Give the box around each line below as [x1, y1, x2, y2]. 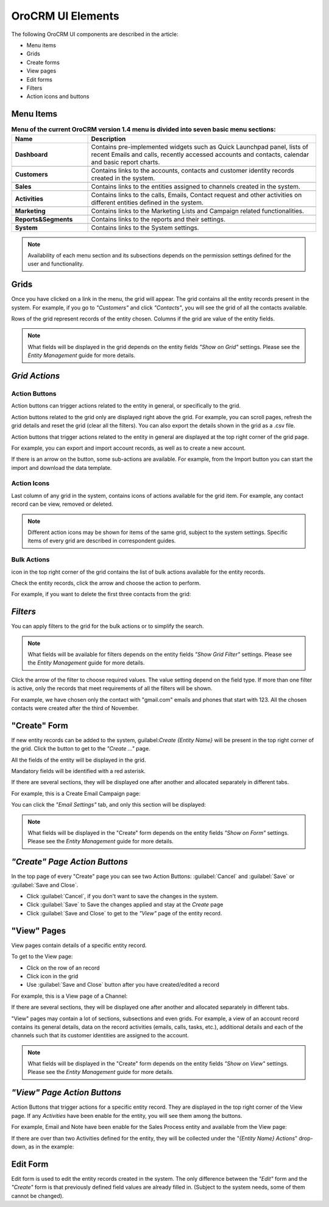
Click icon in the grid [26, 972, 79, 979]
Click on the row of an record [26, 964, 100, 971]
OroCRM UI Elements [11, 9, 119, 23]
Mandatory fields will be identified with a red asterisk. [11, 768, 146, 775]
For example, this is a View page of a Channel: [11, 992, 128, 1000]
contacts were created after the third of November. [11, 704, 140, 712]
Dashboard [15, 150, 48, 159]
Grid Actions [11, 371, 60, 381]
